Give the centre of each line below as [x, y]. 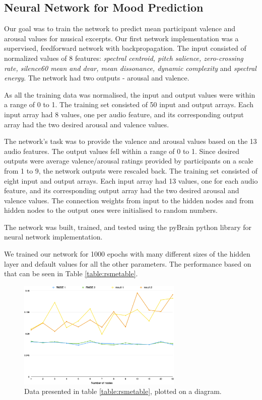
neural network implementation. [53, 237]
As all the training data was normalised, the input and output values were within [130, 94]
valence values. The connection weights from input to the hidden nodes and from [129, 200]
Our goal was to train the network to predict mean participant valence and [120, 28]
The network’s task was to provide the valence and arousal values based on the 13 [130, 141]
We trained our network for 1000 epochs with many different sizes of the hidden [127, 254]
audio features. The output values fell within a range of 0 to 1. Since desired [122, 151]
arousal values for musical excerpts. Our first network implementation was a [121, 38]
